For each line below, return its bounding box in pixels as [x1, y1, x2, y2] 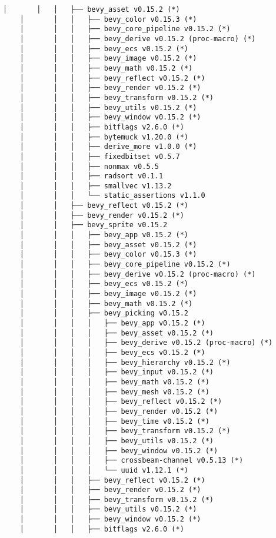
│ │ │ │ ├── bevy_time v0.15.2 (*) [19, 417, 210, 426]
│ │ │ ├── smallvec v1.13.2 [19, 181, 172, 190]
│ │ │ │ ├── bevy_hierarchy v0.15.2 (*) [19, 358, 231, 367]
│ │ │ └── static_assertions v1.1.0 [19, 191, 205, 200]
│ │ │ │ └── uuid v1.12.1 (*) [19, 466, 188, 474]
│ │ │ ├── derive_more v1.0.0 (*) [19, 142, 197, 151]
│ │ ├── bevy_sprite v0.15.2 [19, 221, 168, 230]
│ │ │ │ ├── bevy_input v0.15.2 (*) [19, 368, 214, 377]
